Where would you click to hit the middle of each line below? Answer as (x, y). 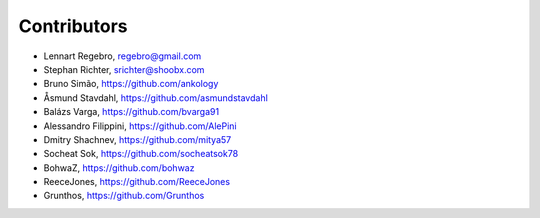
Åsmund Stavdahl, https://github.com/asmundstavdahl (156, 97)
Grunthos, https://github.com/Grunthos (124, 196)
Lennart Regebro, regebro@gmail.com (122, 56)
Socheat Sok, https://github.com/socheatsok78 (141, 154)
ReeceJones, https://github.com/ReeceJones (136, 182)
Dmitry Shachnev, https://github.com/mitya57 (137, 139)
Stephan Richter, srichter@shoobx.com (124, 69)
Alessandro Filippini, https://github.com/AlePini (140, 126)
